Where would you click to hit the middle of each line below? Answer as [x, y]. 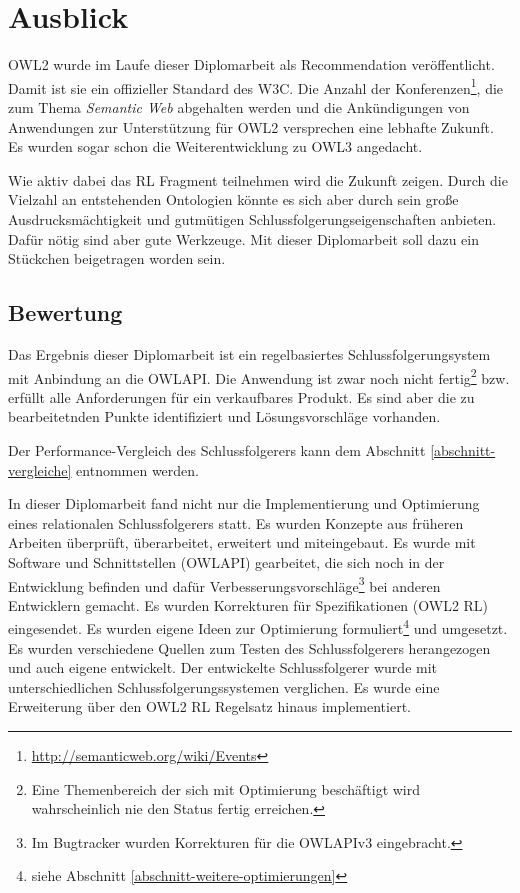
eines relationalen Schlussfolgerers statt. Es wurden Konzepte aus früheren [236, 522]
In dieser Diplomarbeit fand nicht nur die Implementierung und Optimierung [244, 503]
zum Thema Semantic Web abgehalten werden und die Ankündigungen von [239, 106]
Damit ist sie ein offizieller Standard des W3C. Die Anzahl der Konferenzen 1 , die [256, 86]
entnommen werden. [138, 469]
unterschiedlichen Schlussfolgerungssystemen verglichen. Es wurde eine [224, 686]
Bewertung [65, 312]
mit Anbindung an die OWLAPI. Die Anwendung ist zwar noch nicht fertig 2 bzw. [259, 376]
